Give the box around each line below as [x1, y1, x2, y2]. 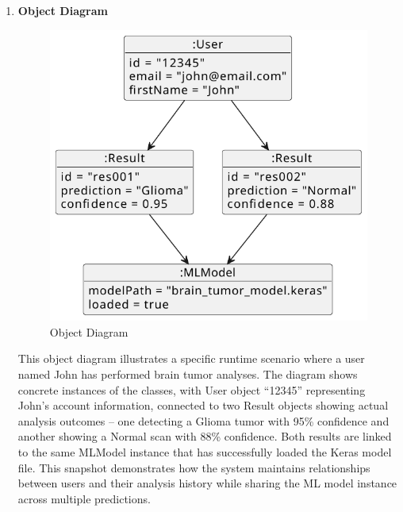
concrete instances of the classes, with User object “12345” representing [17, 381, 366, 398]
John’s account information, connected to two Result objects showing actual [17, 397, 389, 414]
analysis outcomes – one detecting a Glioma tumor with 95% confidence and [17, 412, 390, 429]
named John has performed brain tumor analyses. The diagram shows [17, 366, 358, 382]
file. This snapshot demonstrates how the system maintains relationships [17, 459, 370, 475]
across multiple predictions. [17, 490, 151, 506]
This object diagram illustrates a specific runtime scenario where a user [17, 350, 365, 367]
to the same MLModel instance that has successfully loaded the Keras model [17, 443, 392, 460]
